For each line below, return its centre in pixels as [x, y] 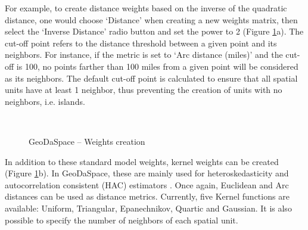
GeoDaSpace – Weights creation [87, 141]
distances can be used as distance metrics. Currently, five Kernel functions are [147, 196]
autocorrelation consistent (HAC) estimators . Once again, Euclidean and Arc [147, 184]
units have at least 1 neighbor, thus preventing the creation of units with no [144, 90]
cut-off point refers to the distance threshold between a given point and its [141, 43]
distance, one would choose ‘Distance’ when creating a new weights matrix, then [151, 19]
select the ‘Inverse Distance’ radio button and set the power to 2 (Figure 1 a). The [154, 31]
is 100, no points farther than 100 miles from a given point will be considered [157, 66]
